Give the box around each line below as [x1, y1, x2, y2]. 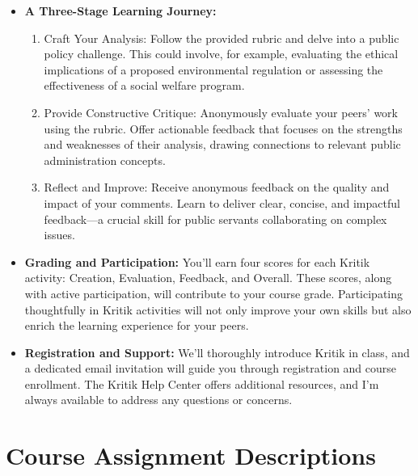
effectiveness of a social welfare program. [44, 77, 245, 94]
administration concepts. [44, 151, 166, 168]
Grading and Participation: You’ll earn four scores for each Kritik [24, 253, 370, 270]
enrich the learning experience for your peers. [24, 317, 249, 334]
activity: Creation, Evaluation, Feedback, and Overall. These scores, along [24, 269, 392, 286]
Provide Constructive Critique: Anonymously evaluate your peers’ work [44, 103, 398, 120]
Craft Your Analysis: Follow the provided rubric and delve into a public [44, 29, 399, 46]
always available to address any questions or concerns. [24, 391, 293, 408]
